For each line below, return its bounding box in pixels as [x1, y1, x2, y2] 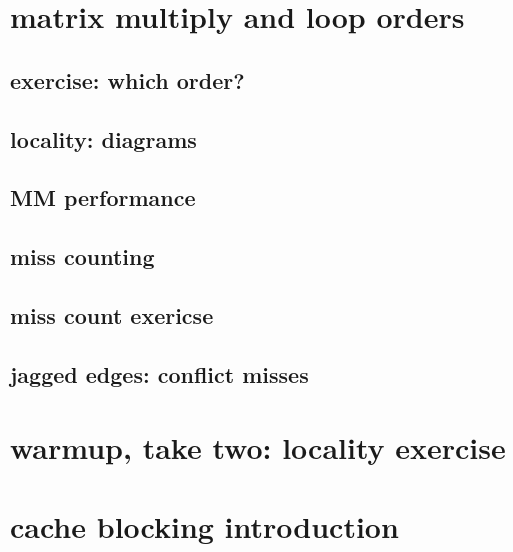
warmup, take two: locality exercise [10, 427, 506, 468]
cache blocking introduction [10, 505, 399, 546]
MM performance [10, 182, 196, 213]
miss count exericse [10, 299, 214, 330]
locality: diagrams [10, 123, 197, 154]
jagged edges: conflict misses [10, 358, 309, 389]
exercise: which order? [10, 64, 245, 95]
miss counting [10, 241, 155, 272]
